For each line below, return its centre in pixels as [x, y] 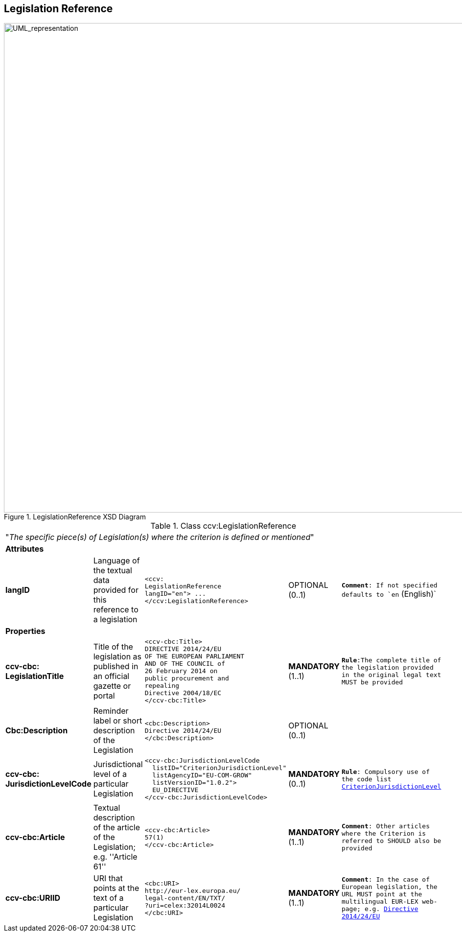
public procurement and [187, 679]
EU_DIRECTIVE [175, 790]
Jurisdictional [118, 764]
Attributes [25, 549]
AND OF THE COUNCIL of [185, 664]
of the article [116, 828]
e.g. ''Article [115, 857]
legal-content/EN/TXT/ [185, 898]
